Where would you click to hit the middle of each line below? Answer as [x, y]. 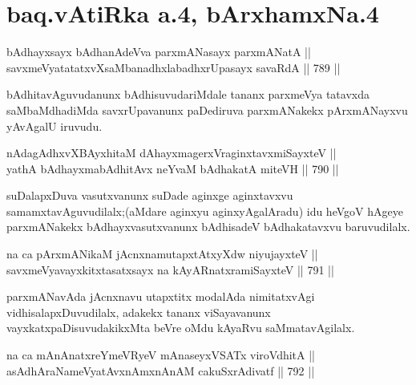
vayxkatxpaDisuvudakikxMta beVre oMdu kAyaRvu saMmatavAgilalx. [181, 328]
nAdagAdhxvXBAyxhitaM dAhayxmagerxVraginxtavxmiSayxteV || [172, 153]
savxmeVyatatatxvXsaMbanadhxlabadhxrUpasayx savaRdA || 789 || [174, 67]
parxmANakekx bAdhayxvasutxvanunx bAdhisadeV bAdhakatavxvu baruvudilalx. [208, 227]
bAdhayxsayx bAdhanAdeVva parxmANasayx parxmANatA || [159, 52]
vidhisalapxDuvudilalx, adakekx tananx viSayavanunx [139, 312]
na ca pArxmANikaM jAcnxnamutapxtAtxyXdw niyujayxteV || [162, 254]
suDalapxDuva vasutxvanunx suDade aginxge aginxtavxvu [150, 195]
